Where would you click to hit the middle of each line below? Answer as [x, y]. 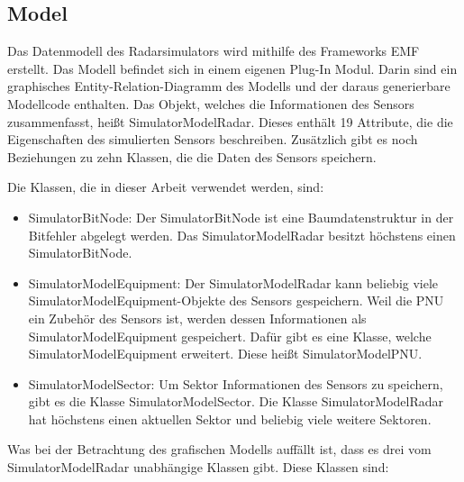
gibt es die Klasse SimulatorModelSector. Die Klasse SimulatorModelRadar [236, 401]
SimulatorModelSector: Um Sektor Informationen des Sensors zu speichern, [236, 383]
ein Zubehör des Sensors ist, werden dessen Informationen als [197, 318]
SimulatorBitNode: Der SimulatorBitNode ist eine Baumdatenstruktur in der [241, 217]
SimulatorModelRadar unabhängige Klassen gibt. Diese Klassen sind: [198, 467]
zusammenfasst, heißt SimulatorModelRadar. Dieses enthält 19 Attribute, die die [230, 121]
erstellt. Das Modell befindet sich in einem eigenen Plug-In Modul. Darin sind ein [232, 68]
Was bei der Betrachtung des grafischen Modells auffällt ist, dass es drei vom [219, 449]
